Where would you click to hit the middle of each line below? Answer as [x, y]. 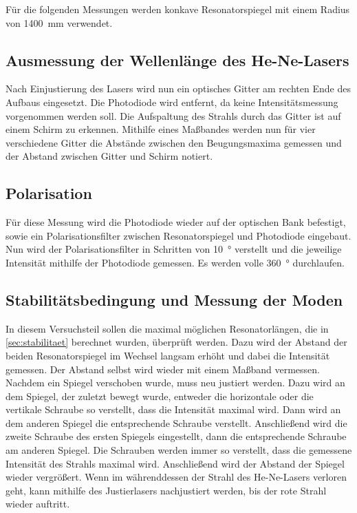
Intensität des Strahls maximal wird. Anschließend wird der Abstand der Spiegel [175, 463]
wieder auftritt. [38, 504]
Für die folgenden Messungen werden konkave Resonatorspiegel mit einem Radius [178, 9]
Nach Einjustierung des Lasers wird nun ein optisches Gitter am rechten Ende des [178, 88]
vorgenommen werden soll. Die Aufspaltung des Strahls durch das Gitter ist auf [173, 115]
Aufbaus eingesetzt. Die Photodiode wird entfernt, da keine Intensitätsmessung [172, 102]
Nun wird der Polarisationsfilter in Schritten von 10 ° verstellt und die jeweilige [174, 249]
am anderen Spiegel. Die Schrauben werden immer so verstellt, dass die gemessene [179, 450]
